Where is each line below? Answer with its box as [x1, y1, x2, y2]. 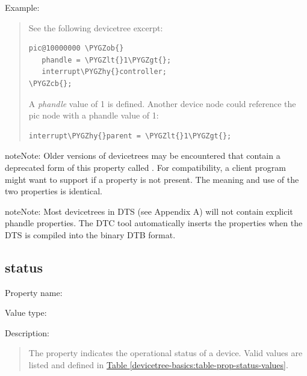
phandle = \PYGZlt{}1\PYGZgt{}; [42, 55, 172, 64]
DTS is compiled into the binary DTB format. [5, 228, 176, 241]
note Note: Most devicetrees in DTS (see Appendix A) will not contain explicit [5, 205, 293, 217]
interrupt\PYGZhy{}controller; [42, 67, 167, 76]
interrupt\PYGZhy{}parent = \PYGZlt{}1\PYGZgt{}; [28, 131, 232, 140]
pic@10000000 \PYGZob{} [28, 44, 124, 53]
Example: [5, 1, 40, 13]
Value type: [5, 306, 47, 319]
